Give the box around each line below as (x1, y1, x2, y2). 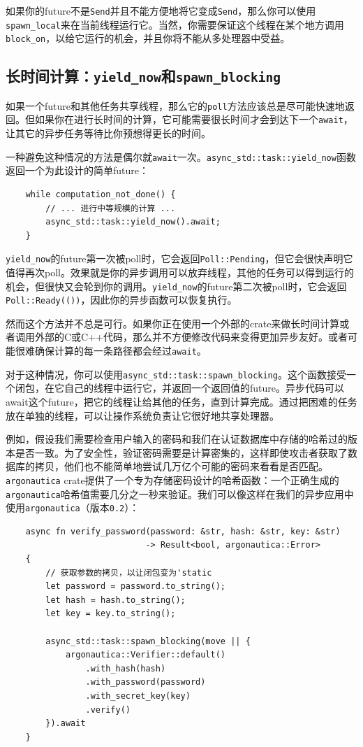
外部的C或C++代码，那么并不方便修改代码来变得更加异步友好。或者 (34, 329, 348, 344)
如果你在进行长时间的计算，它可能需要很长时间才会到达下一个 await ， (34, 112, 353, 127)
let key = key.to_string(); (45, 609, 176, 619)
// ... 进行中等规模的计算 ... (45, 203, 176, 213)
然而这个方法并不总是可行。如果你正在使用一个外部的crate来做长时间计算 (6, 315, 340, 330)
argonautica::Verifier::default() (65, 650, 225, 660)
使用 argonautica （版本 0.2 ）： (6, 500, 140, 515)
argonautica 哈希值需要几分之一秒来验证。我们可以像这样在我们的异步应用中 (6, 486, 354, 501)
